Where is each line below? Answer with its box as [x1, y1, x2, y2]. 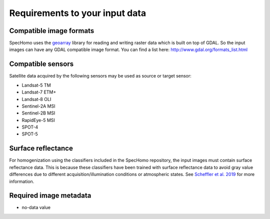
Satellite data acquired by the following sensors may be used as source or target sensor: [9, 73, 192, 79]
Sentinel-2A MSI [21, 103, 55, 109]
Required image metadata [9, 191, 91, 200]
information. [9, 178, 34, 184]
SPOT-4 [21, 124, 38, 130]
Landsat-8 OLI [21, 96, 51, 102]
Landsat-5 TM [21, 82, 51, 88]
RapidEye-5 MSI [21, 117, 55, 123]
